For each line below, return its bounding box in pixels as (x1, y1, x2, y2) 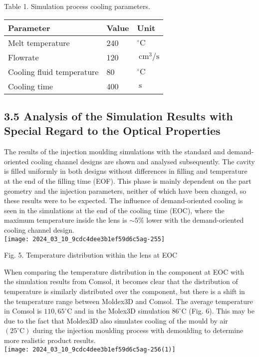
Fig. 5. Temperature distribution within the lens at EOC (4, 250, 178, 260)
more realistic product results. (4, 335, 96, 345)
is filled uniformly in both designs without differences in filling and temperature (4, 166, 248, 176)
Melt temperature (8, 36, 70, 48)
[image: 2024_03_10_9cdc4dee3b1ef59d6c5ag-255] (4, 235, 165, 243)
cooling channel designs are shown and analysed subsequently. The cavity (31, 156, 255, 166)
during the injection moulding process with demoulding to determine (33, 325, 244, 336)
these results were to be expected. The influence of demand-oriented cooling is (4, 195, 243, 206)
